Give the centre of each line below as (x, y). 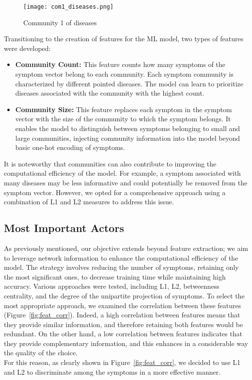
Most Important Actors (64, 228)
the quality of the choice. (41, 353)
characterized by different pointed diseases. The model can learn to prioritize (129, 83)
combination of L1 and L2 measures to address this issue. (89, 202)
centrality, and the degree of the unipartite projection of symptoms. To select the (124, 295)
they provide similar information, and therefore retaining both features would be (124, 324)
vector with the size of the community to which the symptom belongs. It (123, 119)
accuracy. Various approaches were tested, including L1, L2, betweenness (112, 286)
